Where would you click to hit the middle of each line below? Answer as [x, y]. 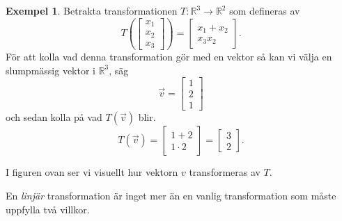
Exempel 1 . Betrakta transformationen [92, 10]
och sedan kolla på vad [54, 117]
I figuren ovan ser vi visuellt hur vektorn [92, 172]
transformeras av [225, 172]
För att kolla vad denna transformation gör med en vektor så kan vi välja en [169, 57]
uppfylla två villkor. [48, 209]
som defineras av [265, 10]
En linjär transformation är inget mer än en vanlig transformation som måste [171, 195]
